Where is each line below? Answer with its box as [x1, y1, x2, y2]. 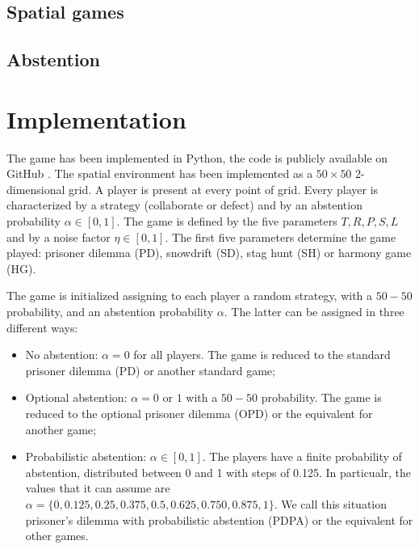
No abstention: [25, 346, 98, 363]
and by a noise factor [6, 228, 111, 245]
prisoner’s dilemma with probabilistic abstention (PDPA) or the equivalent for [25, 511, 413, 528]
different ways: [6, 319, 78, 336]
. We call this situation [274, 495, 388, 512]
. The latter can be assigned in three [224, 303, 404, 320]
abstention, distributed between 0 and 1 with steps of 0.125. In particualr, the [25, 463, 412, 480]
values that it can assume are [25, 479, 170, 496]
